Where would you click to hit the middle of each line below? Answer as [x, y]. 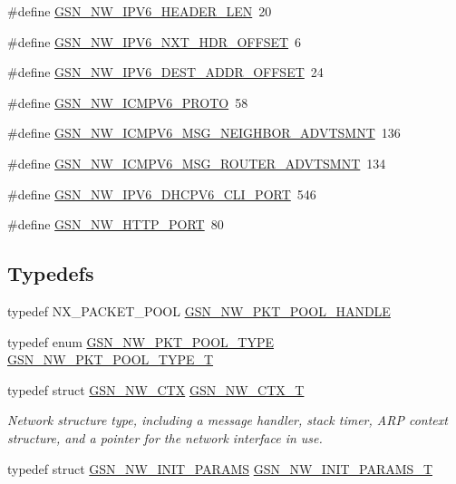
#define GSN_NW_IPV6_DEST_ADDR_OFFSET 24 [165, 72]
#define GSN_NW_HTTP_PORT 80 [116, 224]
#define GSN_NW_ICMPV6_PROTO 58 [128, 102]
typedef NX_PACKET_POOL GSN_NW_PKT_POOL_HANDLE [199, 310]
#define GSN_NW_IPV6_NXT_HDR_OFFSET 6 [155, 41]
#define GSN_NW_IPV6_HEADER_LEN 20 [140, 11]
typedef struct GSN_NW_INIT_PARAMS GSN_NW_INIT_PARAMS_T [220, 468]
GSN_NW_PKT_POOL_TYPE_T [111, 359]
